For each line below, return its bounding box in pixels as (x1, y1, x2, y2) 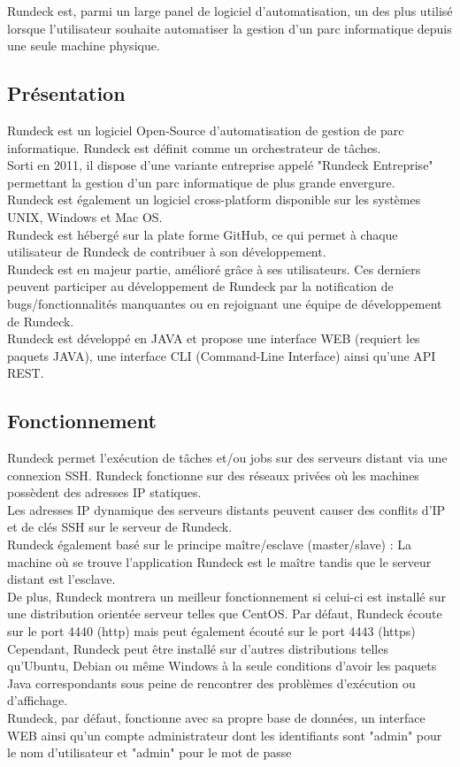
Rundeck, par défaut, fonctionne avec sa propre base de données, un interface (7, 709, 425, 726)
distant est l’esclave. (7, 570, 116, 588)
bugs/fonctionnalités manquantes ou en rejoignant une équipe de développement (7, 294, 442, 312)
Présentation (7, 80, 126, 107)
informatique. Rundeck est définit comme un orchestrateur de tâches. (7, 138, 381, 157)
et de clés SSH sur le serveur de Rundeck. (7, 518, 233, 536)
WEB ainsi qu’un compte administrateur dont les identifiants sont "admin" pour (7, 725, 442, 744)
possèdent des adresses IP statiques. (7, 483, 202, 502)
